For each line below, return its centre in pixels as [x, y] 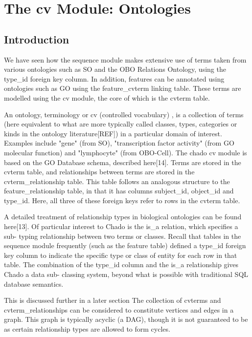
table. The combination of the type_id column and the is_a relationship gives [121, 264]
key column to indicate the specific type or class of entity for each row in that [121, 255]
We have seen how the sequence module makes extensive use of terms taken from [125, 59]
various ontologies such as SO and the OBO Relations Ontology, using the [115, 69]
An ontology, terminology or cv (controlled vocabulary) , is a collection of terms [124, 114]
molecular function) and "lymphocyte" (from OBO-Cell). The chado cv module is [126, 152]
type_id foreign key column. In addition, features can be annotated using [114, 78]
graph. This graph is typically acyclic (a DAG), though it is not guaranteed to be [126, 319]
